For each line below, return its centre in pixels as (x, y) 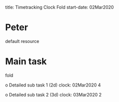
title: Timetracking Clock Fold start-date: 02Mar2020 (59, 7)
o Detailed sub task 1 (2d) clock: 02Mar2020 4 (53, 85)
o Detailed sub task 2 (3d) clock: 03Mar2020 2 (53, 94)
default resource (22, 41)
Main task (26, 61)
